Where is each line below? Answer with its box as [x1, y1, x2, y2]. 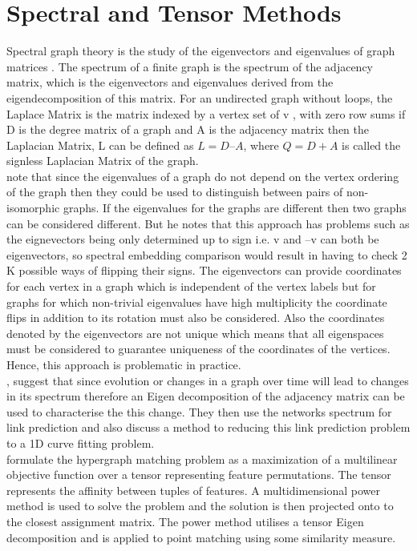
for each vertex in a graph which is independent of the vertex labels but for [6, 278, 376, 295]
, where [243, 136, 279, 153]
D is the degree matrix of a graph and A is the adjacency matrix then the [6, 121, 369, 138]
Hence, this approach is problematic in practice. [6, 356, 241, 372]
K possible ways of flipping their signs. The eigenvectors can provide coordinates [6, 262, 402, 279]
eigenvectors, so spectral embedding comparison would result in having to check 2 [6, 246, 407, 263]
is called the [342, 136, 401, 153]
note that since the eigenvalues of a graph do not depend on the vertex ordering [6, 167, 399, 184]
